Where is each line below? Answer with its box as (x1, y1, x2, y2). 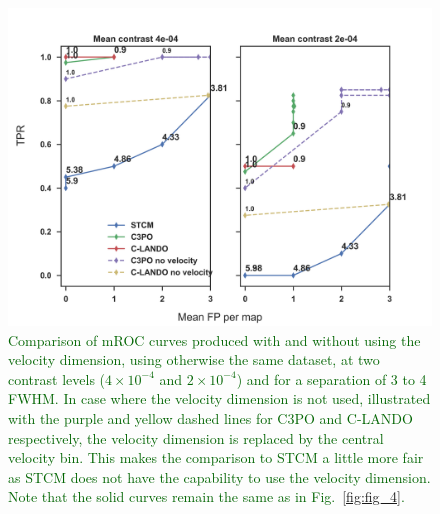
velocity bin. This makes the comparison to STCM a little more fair (8, 447, 424, 468)
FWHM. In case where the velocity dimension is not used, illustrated (8, 388, 431, 409)
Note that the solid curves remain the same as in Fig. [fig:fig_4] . (8, 486, 405, 507)
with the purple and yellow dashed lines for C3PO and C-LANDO (8, 407, 413, 428)
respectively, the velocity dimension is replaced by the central (8, 427, 384, 448)
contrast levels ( (8, 368, 106, 389)
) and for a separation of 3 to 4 (236, 368, 427, 389)
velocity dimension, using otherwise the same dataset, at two (8, 349, 380, 370)
